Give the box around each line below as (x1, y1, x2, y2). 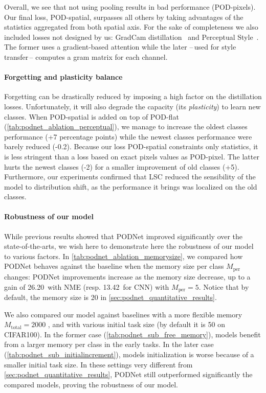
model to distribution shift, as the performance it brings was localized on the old (4, 181, 257, 192)
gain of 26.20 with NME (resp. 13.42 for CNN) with (4, 281, 169, 292)
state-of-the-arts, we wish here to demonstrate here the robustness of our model (4, 241, 254, 251)
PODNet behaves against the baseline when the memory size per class (4, 261, 224, 271)
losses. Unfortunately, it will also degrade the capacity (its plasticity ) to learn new (4, 101, 261, 111)
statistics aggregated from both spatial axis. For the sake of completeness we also (4, 21, 258, 32)
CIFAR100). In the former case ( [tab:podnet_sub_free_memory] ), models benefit (4, 329, 261, 339)
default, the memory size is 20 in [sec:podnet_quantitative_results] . (4, 291, 217, 302)
